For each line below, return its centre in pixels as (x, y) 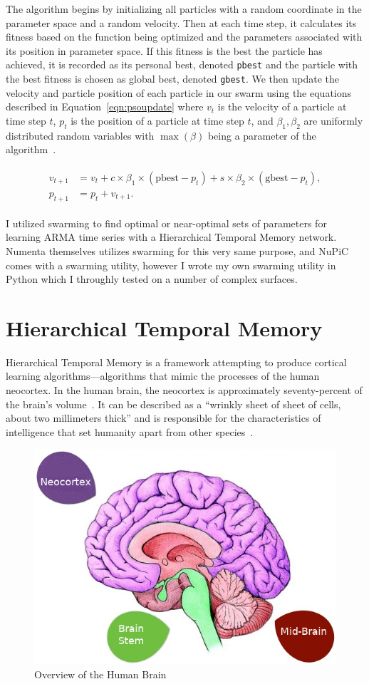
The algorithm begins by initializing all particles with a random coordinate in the (184, 9)
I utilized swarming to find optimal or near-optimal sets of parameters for (166, 223)
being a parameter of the (262, 135)
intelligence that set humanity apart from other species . (130, 431)
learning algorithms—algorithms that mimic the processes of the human (163, 376)
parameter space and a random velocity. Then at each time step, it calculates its (181, 22)
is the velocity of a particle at (282, 107)
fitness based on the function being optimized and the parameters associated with (184, 37)
